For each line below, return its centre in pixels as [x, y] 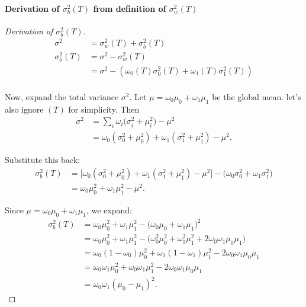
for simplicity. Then [104, 109]
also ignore [24, 109]
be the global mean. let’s [257, 96]
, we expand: [109, 210]
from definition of [130, 8]
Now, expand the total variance [62, 96]
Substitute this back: [42, 160]
